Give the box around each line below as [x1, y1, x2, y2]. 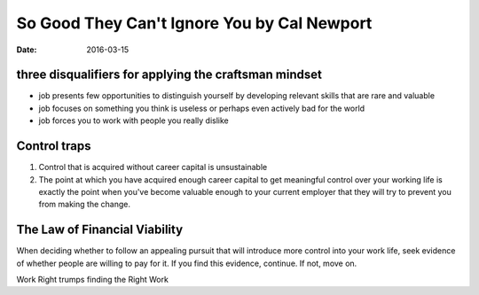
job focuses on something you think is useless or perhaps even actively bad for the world [38, 103, 365, 113]
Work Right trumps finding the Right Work [16, 275, 169, 284]
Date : [16, 44, 37, 55]
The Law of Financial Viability [16, 222, 184, 237]
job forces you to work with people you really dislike [38, 115, 230, 126]
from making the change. [38, 199, 130, 210]
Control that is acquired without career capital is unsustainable [38, 162, 268, 173]
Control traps [16, 138, 91, 154]
